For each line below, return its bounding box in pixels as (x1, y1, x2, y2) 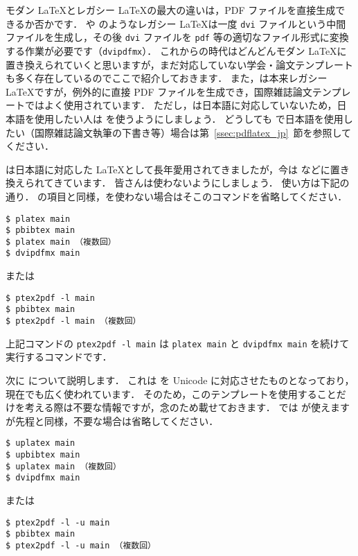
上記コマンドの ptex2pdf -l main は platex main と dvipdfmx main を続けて (6, 336, 350, 350)
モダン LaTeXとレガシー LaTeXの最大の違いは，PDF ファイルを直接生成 (6, 3, 336, 17)
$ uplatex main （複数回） (6, 461, 121, 471)
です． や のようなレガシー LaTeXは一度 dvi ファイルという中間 (53, 16, 346, 31)
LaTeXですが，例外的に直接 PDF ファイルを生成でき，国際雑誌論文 (6, 84, 312, 98)
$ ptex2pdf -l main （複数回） (6, 316, 141, 327)
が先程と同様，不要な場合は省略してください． (6, 413, 219, 428)
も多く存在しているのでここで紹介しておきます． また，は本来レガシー (6, 71, 328, 85)
